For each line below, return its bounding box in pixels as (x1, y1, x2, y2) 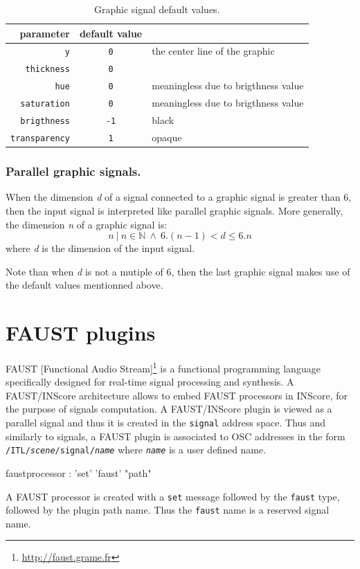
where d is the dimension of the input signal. (6, 241, 195, 255)
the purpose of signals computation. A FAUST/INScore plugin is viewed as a (6, 401, 332, 416)
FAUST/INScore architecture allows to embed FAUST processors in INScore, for (6, 388, 348, 402)
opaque (152, 130, 182, 144)
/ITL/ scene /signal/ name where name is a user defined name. (6, 442, 267, 457)
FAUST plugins (6, 318, 156, 347)
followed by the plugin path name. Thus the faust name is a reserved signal (6, 503, 330, 517)
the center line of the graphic (152, 44, 275, 58)
